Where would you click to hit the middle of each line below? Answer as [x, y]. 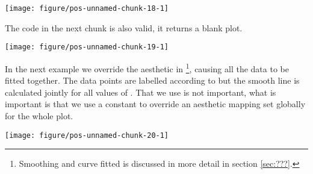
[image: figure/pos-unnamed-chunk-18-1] [87, 8]
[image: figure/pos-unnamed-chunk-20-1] [87, 135]
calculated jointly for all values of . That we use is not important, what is [141, 92]
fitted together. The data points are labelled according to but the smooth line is [152, 80]
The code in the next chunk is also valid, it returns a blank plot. [124, 27]
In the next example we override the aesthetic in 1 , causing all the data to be [147, 67]
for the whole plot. [39, 115]
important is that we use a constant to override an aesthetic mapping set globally [155, 104]
